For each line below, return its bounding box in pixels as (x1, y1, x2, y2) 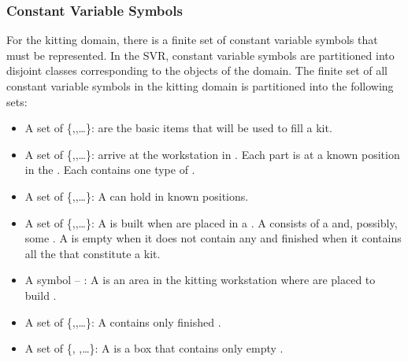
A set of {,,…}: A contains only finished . (24, 313, 221, 330)
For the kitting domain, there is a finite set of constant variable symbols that (6, 31, 378, 48)
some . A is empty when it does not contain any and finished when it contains (24, 230, 402, 246)
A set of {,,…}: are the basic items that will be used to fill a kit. (24, 120, 332, 136)
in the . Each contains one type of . (24, 161, 195, 178)
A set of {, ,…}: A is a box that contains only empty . (24, 340, 284, 356)
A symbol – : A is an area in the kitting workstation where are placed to (24, 271, 376, 288)
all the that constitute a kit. (24, 245, 161, 261)
